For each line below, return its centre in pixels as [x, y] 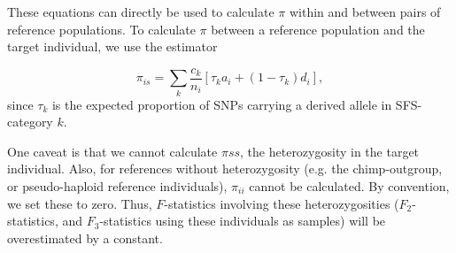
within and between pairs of [365, 11]
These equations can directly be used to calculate [141, 11]
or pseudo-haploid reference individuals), [117, 185]
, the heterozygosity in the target [330, 151]
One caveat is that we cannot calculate [112, 151]
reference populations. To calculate [101, 29]
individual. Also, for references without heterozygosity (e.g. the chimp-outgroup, [225, 169]
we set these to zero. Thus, [80, 203]
